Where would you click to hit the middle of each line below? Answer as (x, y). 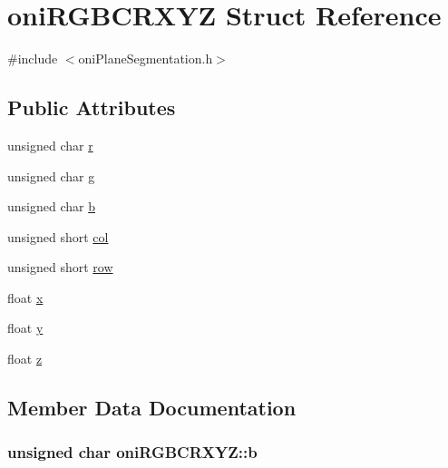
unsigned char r (50, 145)
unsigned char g (51, 175)
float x (25, 297)
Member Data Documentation (152, 408)
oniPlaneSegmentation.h (146, 58)
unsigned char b (51, 206)
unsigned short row (60, 267)
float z (25, 359)
